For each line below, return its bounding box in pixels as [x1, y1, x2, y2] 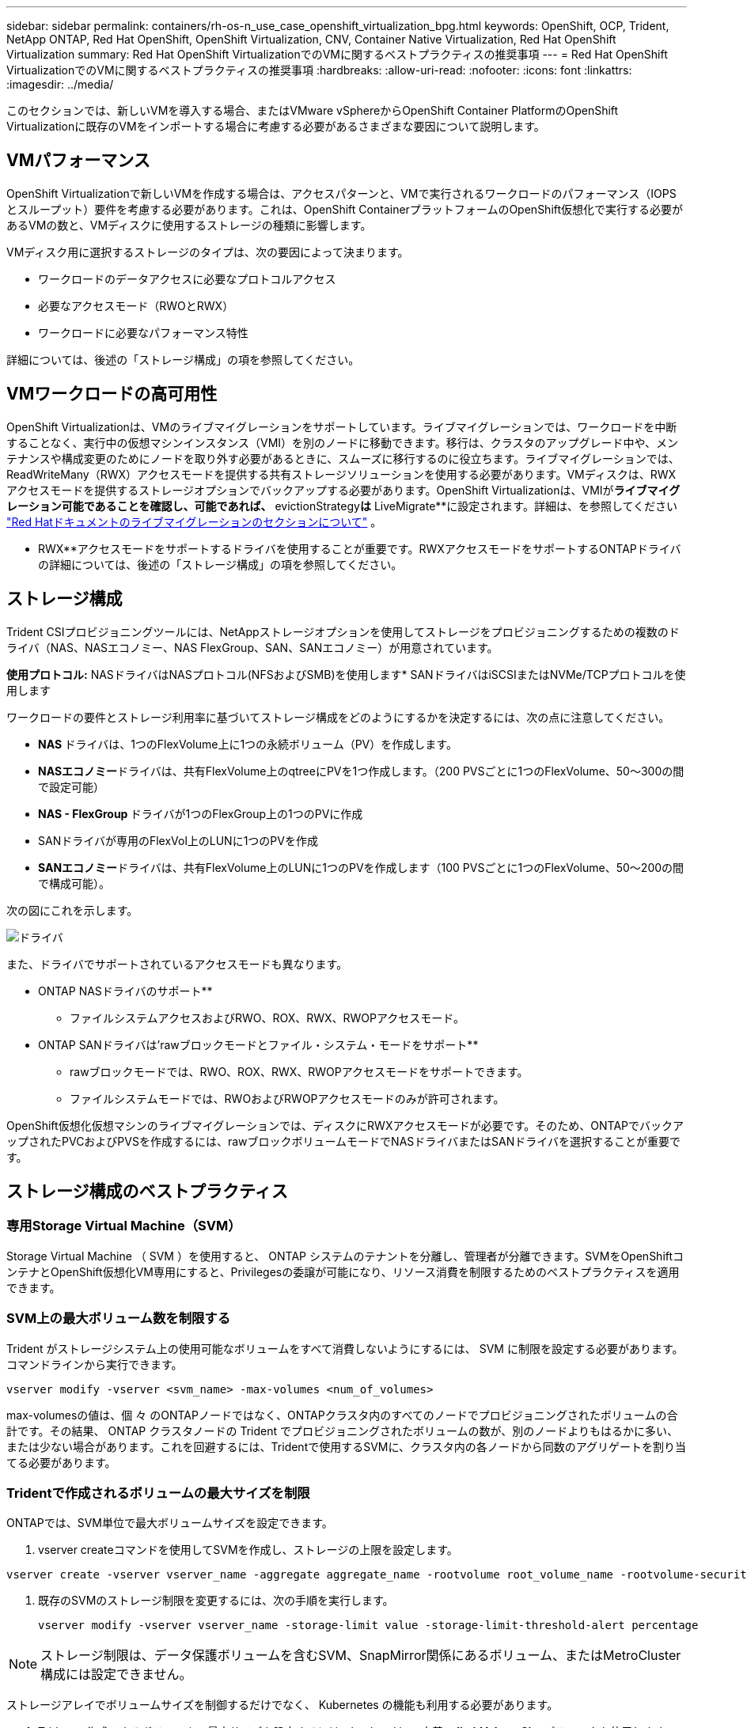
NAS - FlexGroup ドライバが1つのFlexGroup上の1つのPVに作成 [38, 806, 363, 820]
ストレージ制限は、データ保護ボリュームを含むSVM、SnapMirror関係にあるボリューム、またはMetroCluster [40, 1647, 681, 1664]
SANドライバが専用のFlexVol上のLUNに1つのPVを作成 [38, 833, 318, 847]
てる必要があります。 [6, 1455, 116, 1469]
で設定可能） [38, 779, 104, 794]
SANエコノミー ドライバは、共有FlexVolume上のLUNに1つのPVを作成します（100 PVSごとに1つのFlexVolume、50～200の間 [38, 860, 684, 874]
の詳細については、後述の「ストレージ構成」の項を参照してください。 [38, 557, 403, 571]
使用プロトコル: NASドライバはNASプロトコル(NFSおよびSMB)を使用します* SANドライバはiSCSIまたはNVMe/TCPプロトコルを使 [6, 667, 686, 681]
